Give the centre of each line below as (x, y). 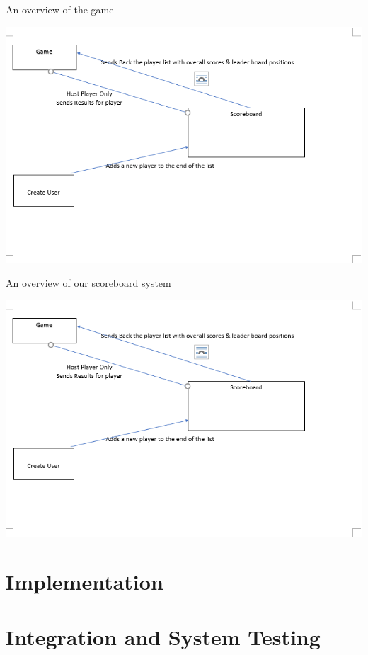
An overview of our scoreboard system (88, 283)
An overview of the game (60, 9)
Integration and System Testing (163, 637)
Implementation (85, 582)
